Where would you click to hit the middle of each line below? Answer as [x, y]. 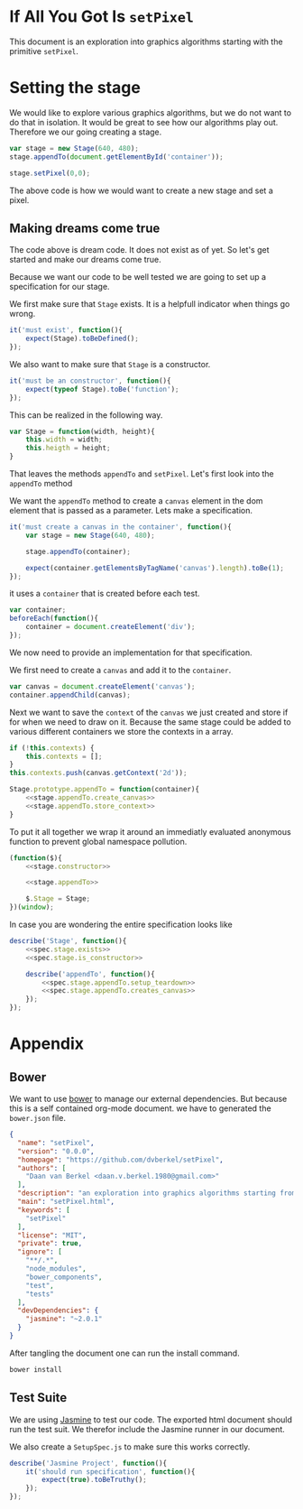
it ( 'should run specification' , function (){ [110, 1472]
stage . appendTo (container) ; [78, 551]
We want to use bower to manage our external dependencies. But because [148, 1099]
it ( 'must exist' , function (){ [66, 330]
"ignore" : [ [40, 1252]
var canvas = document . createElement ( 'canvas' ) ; [102, 686]
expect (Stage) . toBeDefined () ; [83, 339]
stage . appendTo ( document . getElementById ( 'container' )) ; [116, 157]
